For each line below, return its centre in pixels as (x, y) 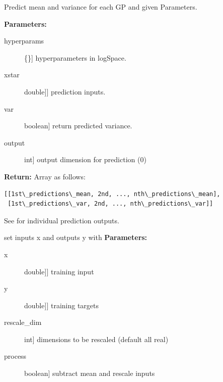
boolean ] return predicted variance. (78, 126)
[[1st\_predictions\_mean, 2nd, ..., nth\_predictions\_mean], (112, 194)
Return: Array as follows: (45, 176)
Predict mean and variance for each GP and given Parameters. (101, 7)
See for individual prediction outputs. (62, 220)
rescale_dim (23, 322)
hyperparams (24, 41)
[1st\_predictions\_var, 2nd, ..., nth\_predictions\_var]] (110, 204)
